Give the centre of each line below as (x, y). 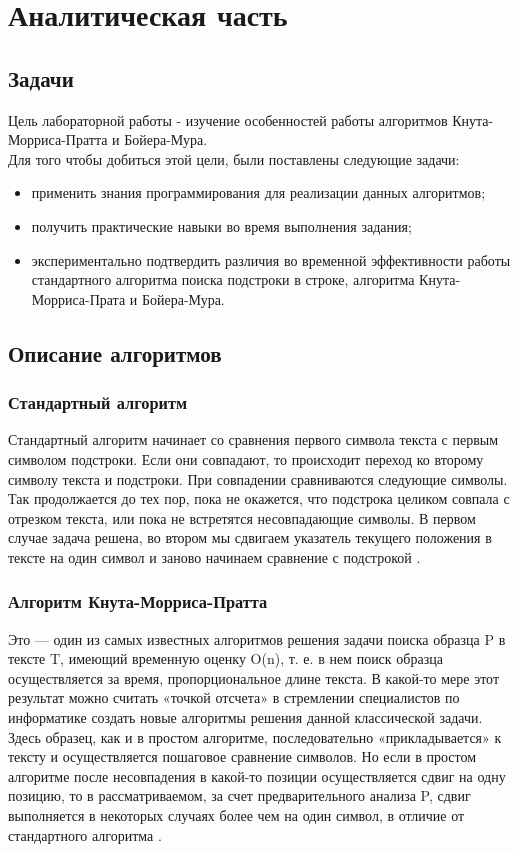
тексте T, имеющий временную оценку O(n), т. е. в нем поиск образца (225, 658)
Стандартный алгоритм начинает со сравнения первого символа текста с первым (253, 439)
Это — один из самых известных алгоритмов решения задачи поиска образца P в (257, 638)
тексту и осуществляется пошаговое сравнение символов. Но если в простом (242, 756)
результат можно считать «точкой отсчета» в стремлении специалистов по (234, 697)
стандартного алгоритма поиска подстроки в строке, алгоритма (223, 279)
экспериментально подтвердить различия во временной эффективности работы (271, 259)
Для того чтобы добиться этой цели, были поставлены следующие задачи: (234, 158)
